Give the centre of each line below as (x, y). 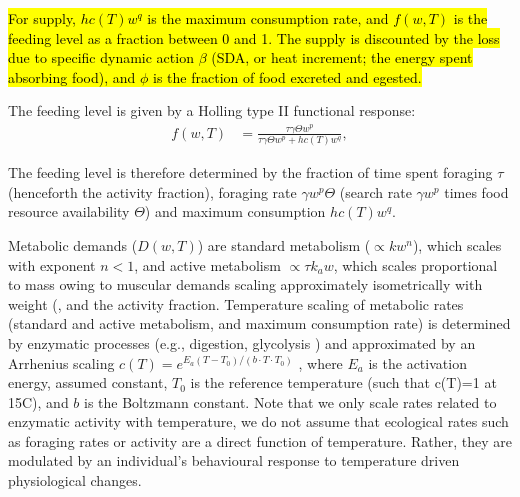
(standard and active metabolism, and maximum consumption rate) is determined (259, 323)
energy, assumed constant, (88, 382)
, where (320, 362)
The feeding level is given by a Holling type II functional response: (212, 110)
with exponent (52, 264)
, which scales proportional (415, 264)
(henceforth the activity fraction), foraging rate (152, 191)
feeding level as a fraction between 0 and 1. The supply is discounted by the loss (254, 37)
